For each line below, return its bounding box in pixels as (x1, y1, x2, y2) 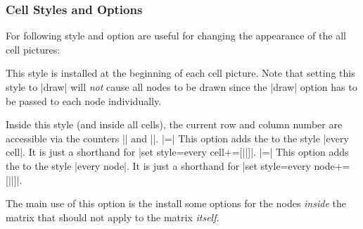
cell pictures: (6, 42, 60, 56)
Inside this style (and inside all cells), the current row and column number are (6, 117, 343, 132)
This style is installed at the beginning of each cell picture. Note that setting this (6, 66, 355, 80)
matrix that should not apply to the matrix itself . (6, 209, 219, 224)
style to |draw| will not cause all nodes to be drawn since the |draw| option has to (6, 80, 357, 94)
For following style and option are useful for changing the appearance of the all (6, 28, 346, 43)
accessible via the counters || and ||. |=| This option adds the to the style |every (6, 130, 349, 145)
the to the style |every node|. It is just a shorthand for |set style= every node (6, 158, 335, 173)
